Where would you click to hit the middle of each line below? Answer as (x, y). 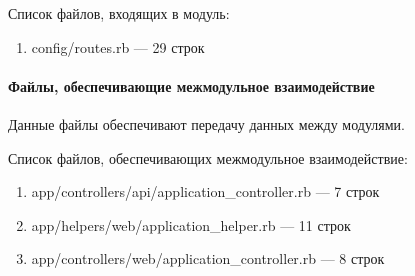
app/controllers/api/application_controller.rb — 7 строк (205, 191)
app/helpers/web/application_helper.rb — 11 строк (191, 224)
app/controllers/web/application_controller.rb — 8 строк (208, 258)
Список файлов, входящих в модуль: (119, 13)
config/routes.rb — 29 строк (118, 46)
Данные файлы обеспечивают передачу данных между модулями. (206, 123)
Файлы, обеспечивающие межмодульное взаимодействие (191, 85)
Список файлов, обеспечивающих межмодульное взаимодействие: (208, 157)
